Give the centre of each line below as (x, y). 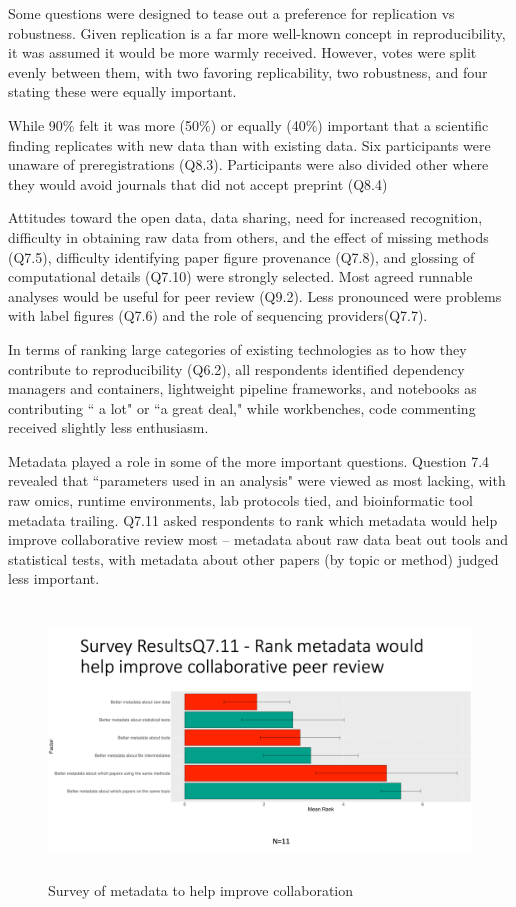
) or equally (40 (258, 124)
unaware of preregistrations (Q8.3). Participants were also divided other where (248, 164)
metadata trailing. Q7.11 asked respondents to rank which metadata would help (253, 519)
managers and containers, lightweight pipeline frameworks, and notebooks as (242, 388)
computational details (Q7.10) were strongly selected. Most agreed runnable (240, 276)
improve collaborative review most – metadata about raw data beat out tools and (258, 539)
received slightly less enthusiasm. (108, 427)
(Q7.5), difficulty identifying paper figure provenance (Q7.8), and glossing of (241, 256)
